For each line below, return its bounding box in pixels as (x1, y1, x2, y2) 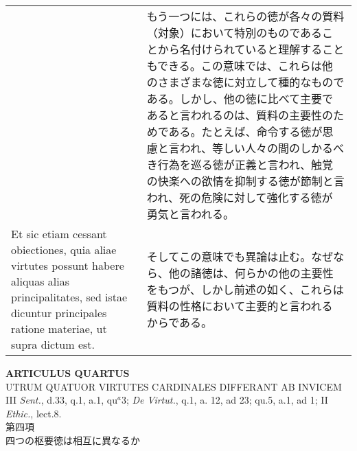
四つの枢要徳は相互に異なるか (5, 432, 140, 447)
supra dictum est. (11, 336, 95, 352)
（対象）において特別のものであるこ (146, 25, 334, 41)
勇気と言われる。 (146, 206, 234, 222)
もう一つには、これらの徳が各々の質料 (146, 8, 345, 24)
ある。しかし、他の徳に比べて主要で (146, 91, 334, 106)
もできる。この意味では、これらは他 (146, 58, 333, 73)
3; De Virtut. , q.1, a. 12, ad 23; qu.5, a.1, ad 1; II (121, 393, 328, 407)
